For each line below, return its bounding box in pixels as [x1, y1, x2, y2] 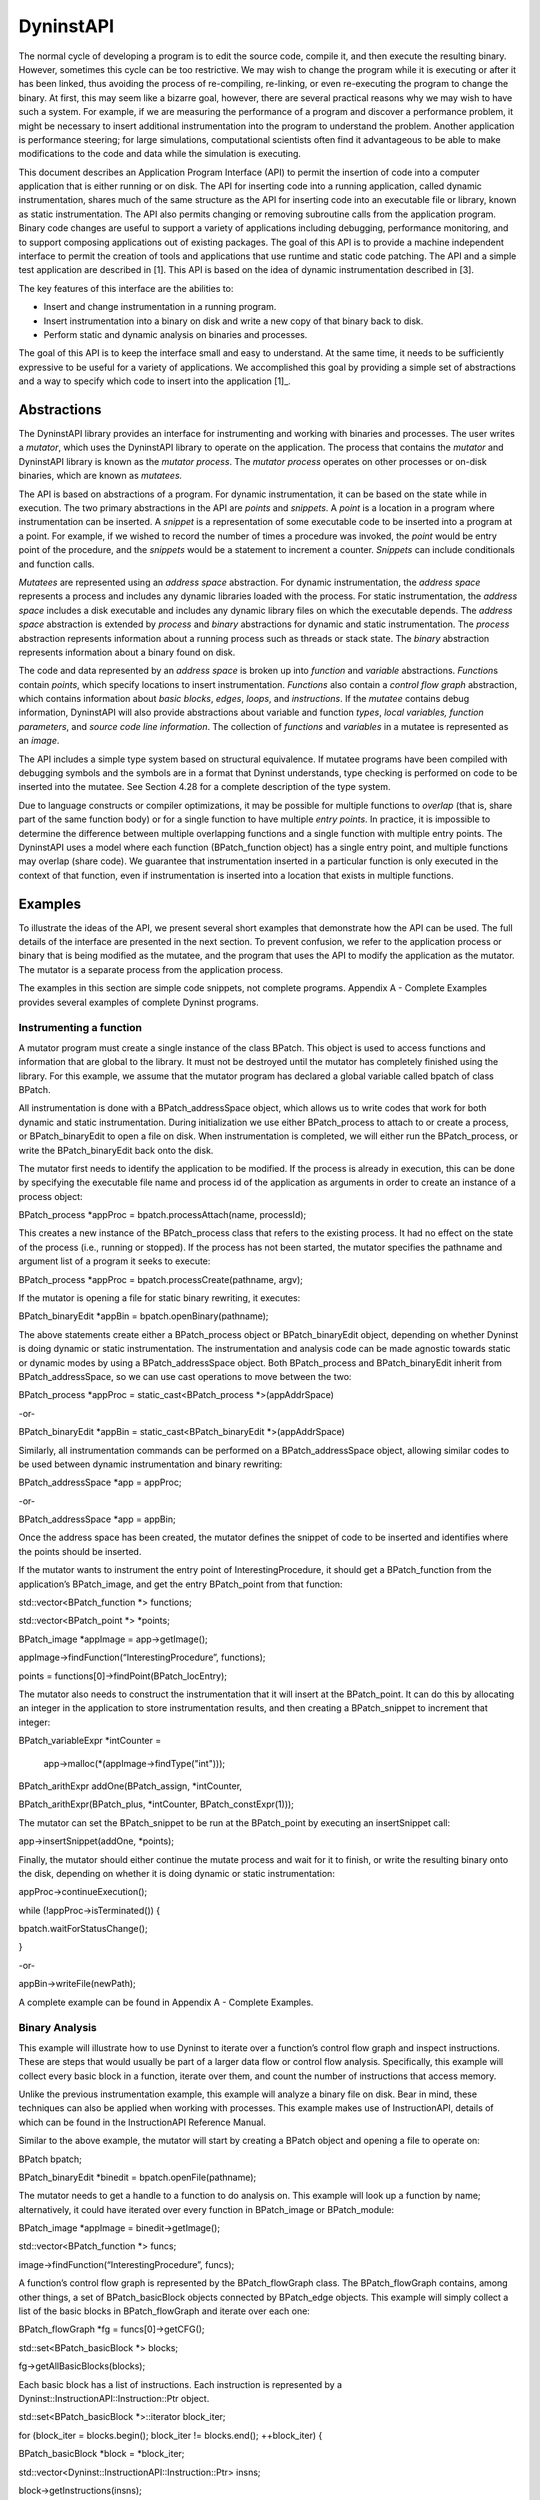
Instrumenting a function [18, 1021, 142, 1035]
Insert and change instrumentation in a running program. [43, 301, 277, 313]
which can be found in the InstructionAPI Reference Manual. [18, 2116, 267, 2128]
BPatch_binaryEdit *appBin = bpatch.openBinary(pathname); [18, 1310, 269, 1322]
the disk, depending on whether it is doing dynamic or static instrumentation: [18, 1867, 335, 1879]
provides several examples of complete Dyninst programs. [18, 996, 259, 1008]
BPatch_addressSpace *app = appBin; [18, 1513, 176, 1525]
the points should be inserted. [18, 1545, 142, 1557]
